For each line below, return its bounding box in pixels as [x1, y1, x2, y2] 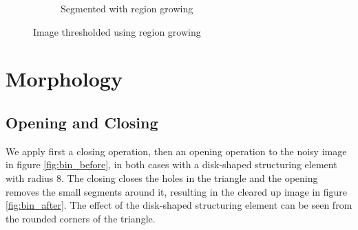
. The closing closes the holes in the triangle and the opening [61, 170, 318, 185]
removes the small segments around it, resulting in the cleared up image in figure [6, 184, 347, 198]
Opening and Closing [6, 111, 158, 133]
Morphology [6, 65, 123, 93]
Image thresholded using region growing [33, 24, 201, 38]
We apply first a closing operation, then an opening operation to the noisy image [6, 143, 347, 158]
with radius [6, 170, 54, 185]
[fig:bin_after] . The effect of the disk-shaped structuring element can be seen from [6, 198, 352, 212]
